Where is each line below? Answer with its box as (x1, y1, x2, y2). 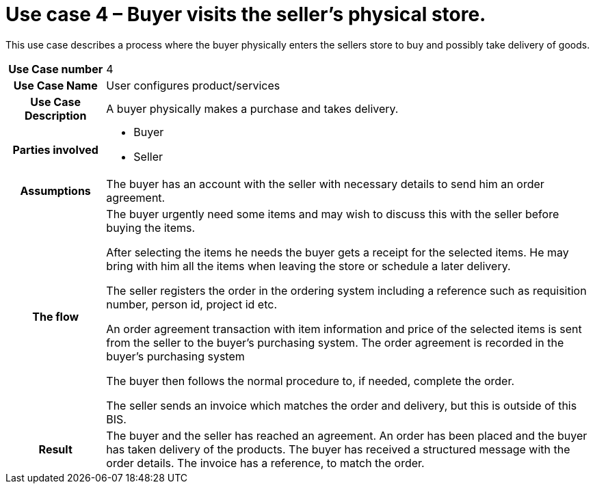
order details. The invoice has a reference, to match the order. (106, 455, 425, 470)
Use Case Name (13, 78, 98, 92)
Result (38, 442, 72, 456)
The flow (32, 309, 79, 323)
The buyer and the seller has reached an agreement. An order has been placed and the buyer (106, 428, 587, 442)
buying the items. (106, 220, 196, 235)
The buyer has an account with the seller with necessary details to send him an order (106, 176, 544, 191)
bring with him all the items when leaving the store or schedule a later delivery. (106, 259, 511, 273)
